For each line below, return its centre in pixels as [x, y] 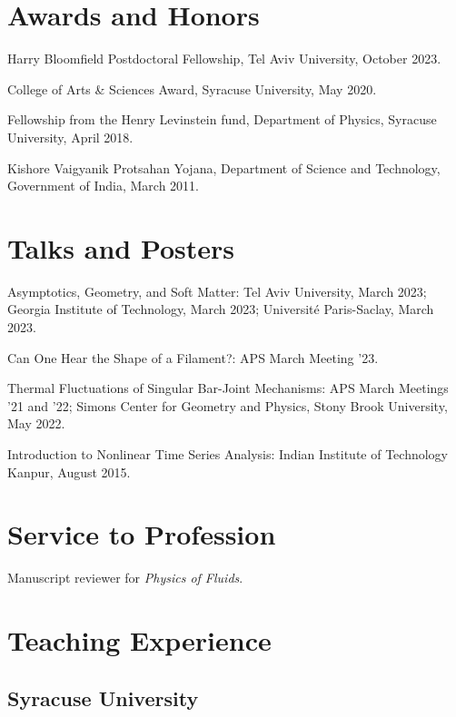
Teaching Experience [139, 640]
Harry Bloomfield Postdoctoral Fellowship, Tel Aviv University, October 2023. [224, 59]
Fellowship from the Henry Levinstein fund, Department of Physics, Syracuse [222, 119]
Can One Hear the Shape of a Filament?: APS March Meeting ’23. [193, 357]
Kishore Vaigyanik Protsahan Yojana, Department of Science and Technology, [224, 167]
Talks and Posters [121, 247]
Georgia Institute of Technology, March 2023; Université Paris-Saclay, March [221, 309]
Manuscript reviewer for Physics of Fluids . [125, 578]
